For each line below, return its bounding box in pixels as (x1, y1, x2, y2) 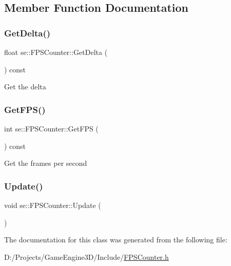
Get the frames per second (4, 158, 87, 168)
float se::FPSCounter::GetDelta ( (4, 47, 108, 57)
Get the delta (4, 81, 46, 92)
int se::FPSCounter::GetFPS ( (4, 123, 99, 134)
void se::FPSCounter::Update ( (4, 200, 101, 210)
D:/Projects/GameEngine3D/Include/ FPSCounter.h (4, 251, 169, 262)
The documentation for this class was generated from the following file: (4, 234, 227, 245)
